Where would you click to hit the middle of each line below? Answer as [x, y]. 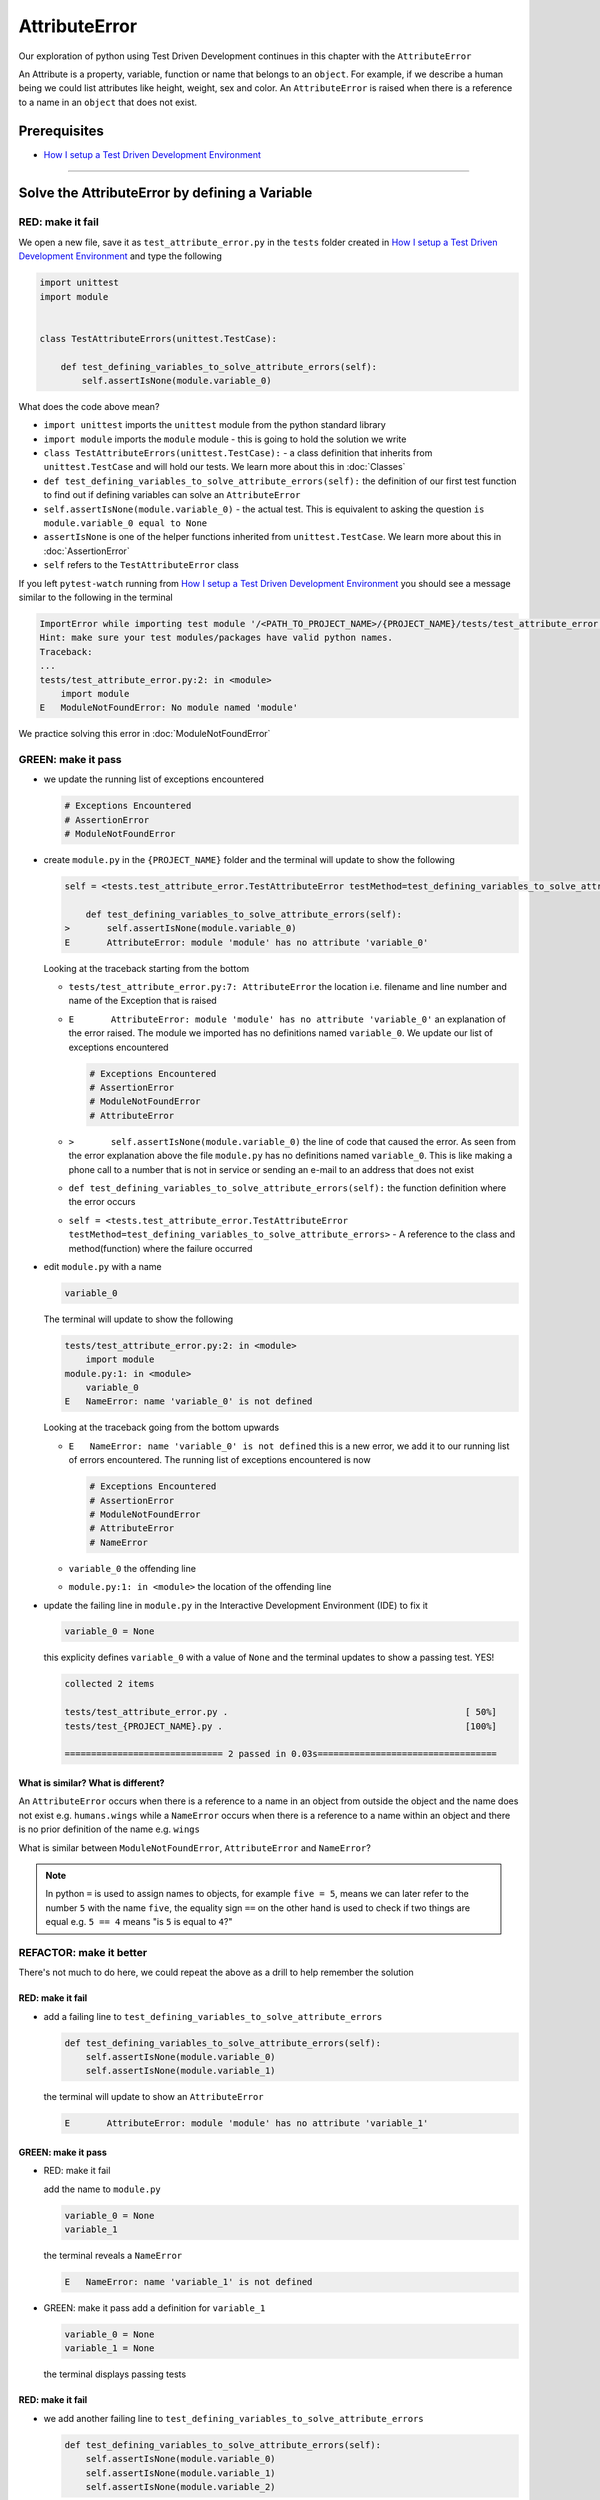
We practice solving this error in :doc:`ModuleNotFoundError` [144, 734]
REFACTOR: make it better [83, 1952]
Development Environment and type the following [120, 256]
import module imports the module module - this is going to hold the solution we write [225, 439]
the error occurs [102, 1202]
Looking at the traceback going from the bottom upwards [161, 1427]
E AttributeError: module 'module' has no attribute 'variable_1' [246, 2123]
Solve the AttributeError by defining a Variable [165, 193]
